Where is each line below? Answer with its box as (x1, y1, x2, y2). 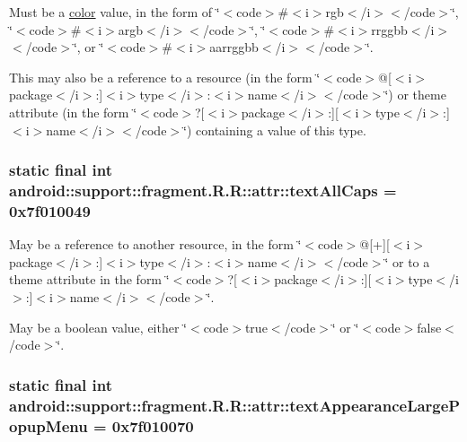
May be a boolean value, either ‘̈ (9, 317, 187, 336)
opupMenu (9, 414, 88, 437)
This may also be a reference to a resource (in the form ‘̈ (9, 67, 321, 86)
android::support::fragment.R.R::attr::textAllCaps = (9, 179, 397, 201)
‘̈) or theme (384, 85, 446, 104)
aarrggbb (209, 38, 259, 56)
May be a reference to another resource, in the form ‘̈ (9, 235, 302, 254)
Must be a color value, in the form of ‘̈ (9, 3, 220, 21)
